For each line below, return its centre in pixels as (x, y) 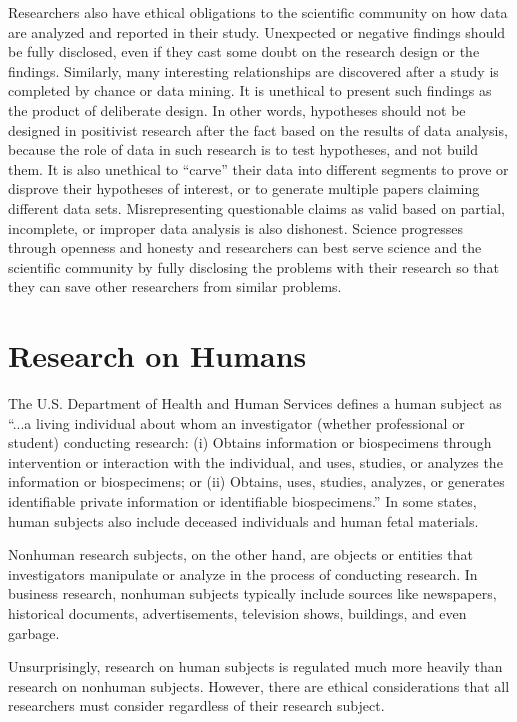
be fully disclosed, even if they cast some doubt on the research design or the (244, 51)
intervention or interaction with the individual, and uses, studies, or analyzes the (255, 461)
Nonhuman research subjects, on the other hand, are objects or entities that (240, 554)
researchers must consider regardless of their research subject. (196, 705)
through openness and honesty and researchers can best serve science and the (245, 247)
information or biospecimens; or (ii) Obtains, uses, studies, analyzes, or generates (256, 481)
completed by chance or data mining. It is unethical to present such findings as (250, 90)
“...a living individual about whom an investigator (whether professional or (236, 422)
